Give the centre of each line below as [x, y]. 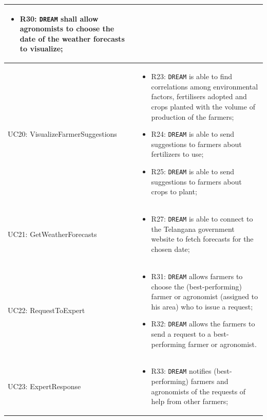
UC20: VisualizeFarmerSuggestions [62, 134]
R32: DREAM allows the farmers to [203, 324]
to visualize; [41, 49]
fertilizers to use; [177, 154]
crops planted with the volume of [203, 107]
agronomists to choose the [67, 29]
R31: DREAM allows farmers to [197, 276]
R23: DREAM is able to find [192, 76]
